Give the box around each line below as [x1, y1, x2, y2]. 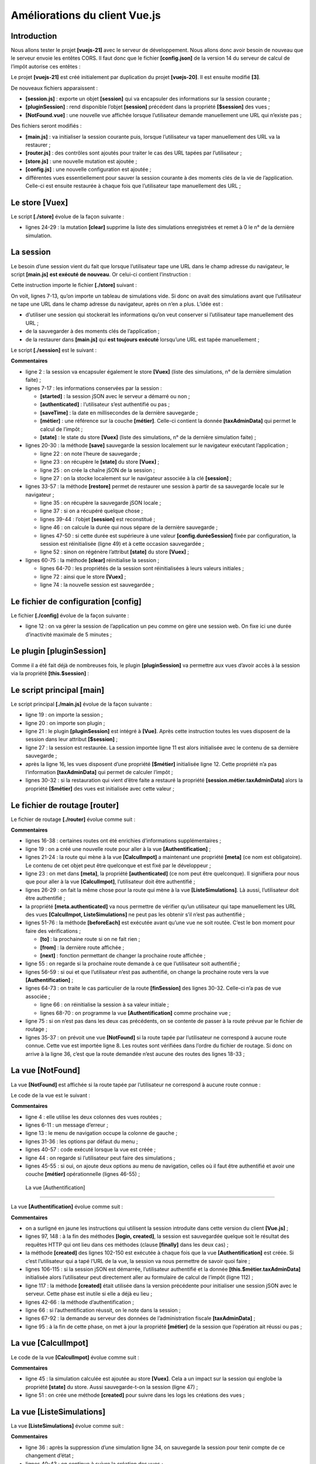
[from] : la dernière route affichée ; [40, 943, 125, 951]
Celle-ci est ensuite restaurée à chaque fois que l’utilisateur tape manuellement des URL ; [25, 182, 241, 189]
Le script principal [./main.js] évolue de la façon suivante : [11, 700, 152, 707]
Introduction [11, 31, 57, 41]
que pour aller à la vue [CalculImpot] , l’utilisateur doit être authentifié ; [25, 878, 195, 885]
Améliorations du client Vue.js [11, 9, 161, 22]
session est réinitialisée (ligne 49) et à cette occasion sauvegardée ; [40, 541, 204, 548]
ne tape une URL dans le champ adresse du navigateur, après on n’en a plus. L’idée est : [11, 300, 224, 307]
